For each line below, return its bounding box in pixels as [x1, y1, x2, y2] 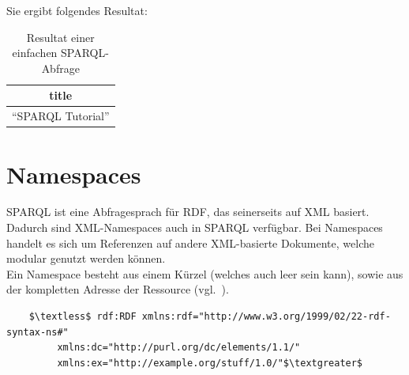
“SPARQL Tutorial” [12, 108, 110, 124]
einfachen [12, 44, 58, 61]
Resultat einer [26, 28, 95, 45]
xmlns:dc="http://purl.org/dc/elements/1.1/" [57, 342, 301, 354]
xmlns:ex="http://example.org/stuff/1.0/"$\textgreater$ [57, 357, 363, 369]
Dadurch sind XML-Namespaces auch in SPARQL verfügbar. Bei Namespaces [6, 219, 383, 236]
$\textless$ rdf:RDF [28, 311, 137, 322]
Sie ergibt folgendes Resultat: [6, 2, 148, 18]
